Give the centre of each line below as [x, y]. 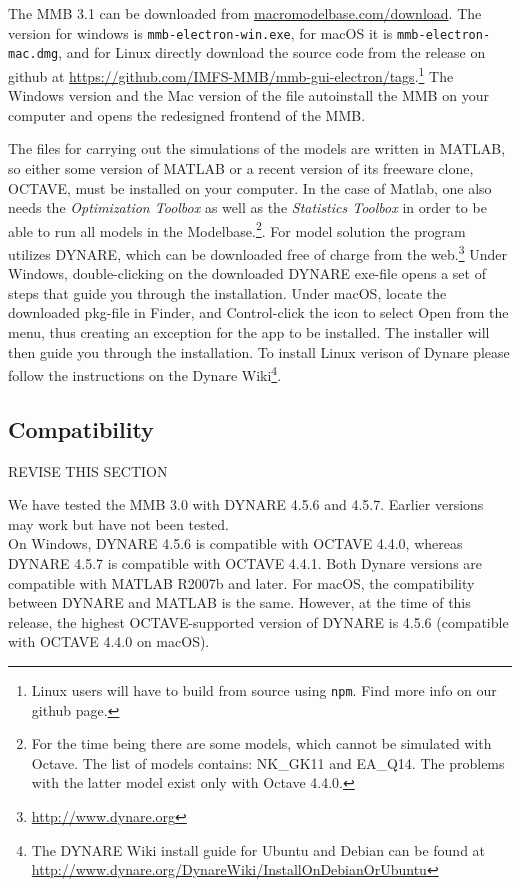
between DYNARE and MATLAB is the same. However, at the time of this [239, 602]
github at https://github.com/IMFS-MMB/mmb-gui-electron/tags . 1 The [231, 74]
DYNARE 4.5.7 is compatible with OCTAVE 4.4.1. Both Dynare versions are [245, 563]
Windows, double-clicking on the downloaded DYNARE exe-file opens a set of [247, 273]
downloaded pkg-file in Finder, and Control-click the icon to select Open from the [258, 312]
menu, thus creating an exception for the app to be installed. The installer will [249, 332]
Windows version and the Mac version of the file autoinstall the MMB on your [248, 95]
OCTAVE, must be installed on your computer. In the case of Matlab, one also [250, 187]
